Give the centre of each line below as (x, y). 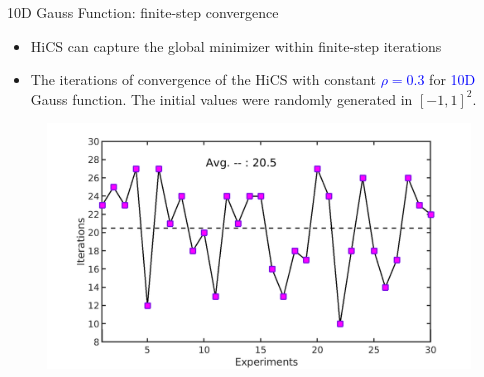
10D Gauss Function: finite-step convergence (143, 12)
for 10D (452, 79)
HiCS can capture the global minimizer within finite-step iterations (236, 45)
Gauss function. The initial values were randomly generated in (221, 98)
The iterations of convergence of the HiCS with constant (203, 79)
